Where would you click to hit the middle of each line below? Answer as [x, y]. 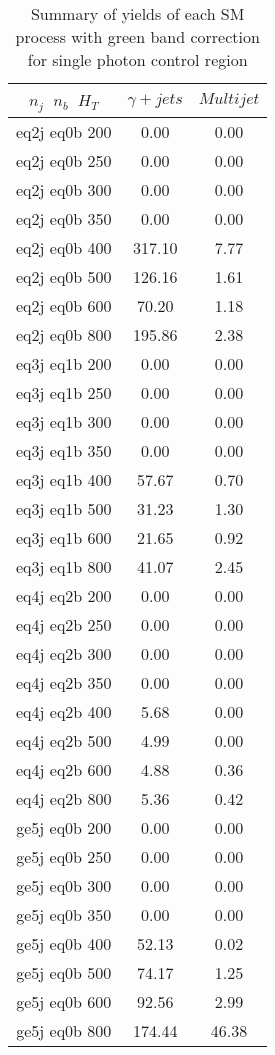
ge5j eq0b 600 [64, 1001]
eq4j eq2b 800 [64, 798]
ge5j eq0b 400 [64, 943]
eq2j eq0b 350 [64, 218]
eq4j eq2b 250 [64, 624]
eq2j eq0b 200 [64, 131]
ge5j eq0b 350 [64, 914]
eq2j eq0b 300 [64, 189]
